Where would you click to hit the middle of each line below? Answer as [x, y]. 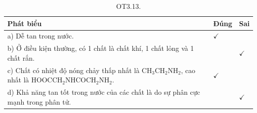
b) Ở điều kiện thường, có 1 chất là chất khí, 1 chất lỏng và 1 [101, 48]
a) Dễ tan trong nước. [41, 36]
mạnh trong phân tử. [39, 101]
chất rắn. [21, 57]
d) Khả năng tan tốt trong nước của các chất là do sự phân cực [104, 92]
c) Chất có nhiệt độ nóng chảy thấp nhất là [74, 70]
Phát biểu [25, 23]
